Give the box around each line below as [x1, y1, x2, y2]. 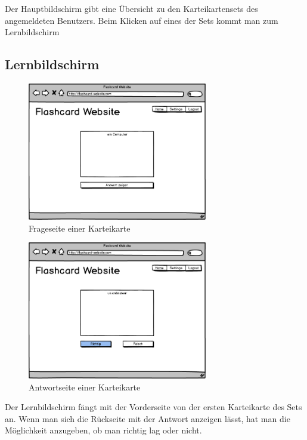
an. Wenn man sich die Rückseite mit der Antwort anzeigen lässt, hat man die [5, 412, 290, 424]
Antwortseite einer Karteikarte [29, 380, 141, 393]
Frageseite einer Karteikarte [29, 221, 131, 234]
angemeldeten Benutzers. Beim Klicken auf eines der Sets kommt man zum [5, 14, 278, 26]
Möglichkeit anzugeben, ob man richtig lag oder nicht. [5, 424, 202, 436]
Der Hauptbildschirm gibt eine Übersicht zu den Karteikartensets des [5, 2, 258, 14]
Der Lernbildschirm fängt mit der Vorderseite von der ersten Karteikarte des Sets [5, 401, 302, 413]
